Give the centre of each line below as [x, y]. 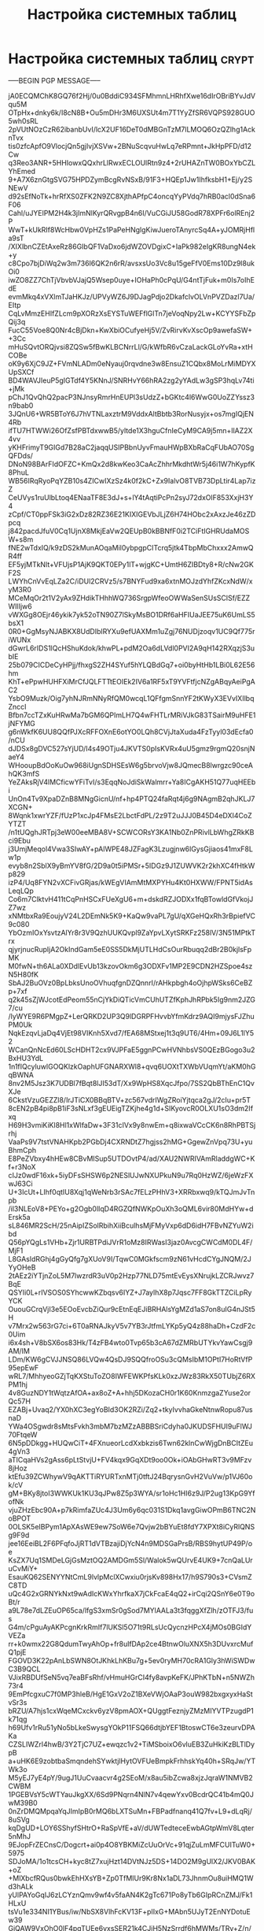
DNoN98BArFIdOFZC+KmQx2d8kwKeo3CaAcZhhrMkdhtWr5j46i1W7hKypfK [132, 464]
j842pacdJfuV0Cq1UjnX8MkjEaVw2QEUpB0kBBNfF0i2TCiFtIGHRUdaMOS [129, 531]
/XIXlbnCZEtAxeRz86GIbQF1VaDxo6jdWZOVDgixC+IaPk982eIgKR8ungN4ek [132, 246]
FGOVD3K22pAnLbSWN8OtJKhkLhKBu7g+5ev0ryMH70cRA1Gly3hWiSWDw [132, 1660]
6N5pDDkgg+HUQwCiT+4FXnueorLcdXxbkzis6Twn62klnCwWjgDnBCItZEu [131, 1443]
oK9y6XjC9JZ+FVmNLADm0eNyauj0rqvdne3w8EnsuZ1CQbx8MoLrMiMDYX [132, 363]
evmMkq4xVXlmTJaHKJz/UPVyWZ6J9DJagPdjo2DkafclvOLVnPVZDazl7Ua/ [132, 296]
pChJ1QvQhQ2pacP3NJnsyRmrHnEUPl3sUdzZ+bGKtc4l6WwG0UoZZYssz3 [132, 397]
